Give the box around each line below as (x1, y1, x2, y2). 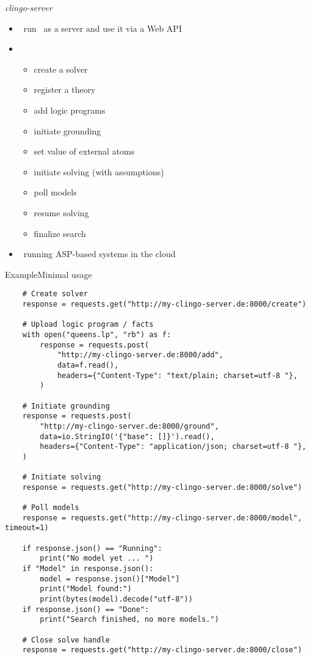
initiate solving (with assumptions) (34, 165, 164, 178)
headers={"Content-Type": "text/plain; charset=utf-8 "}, (57, 371, 298, 380)
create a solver (34, 62, 88, 75)
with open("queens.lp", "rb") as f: (22, 330, 171, 339)
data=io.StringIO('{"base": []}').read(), (40, 432, 215, 441)
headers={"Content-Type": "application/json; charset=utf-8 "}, (40, 442, 306, 451)
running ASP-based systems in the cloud (23, 247, 176, 260)
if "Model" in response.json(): (22, 564, 154, 573)
